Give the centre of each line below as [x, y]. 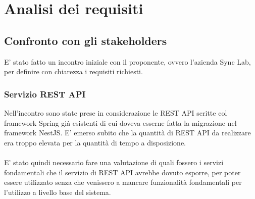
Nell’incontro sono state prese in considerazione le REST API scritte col [116, 112]
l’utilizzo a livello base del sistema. [58, 192]
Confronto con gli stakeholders [86, 40]
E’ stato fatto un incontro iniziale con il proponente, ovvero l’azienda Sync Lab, [127, 61]
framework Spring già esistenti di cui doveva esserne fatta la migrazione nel [120, 122]
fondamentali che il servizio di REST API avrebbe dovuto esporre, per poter [122, 172]
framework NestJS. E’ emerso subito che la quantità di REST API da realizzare [127, 133]
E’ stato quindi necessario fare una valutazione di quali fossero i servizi [114, 162]
